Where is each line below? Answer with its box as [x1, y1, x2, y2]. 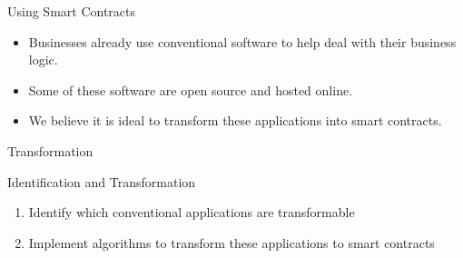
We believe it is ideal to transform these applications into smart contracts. [28, 111, 442, 130]
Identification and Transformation [7, 172, 196, 191]
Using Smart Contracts [7, 2, 136, 20]
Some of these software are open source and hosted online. [28, 80, 353, 99]
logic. [28, 50, 58, 69]
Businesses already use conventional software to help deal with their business [28, 32, 457, 51]
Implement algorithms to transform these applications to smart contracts [28, 233, 435, 252]
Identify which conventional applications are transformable [28, 203, 355, 222]
